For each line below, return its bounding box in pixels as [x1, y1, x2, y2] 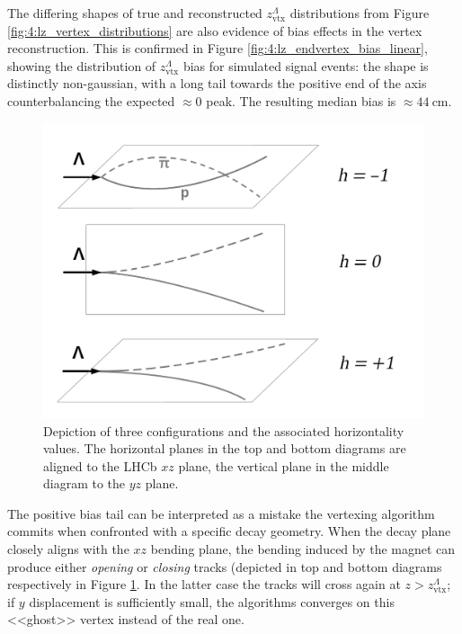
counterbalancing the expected [7, 91, 175, 110]
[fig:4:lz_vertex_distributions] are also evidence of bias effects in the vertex [7, 21, 422, 40]
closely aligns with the [7, 540, 129, 558]
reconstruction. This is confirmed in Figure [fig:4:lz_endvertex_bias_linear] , [7, 39, 428, 58]
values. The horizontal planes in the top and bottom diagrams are [43, 439, 406, 458]
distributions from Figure [289, 4, 430, 22]
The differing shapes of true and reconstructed [7, 4, 262, 22]
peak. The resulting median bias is [206, 91, 396, 110]
